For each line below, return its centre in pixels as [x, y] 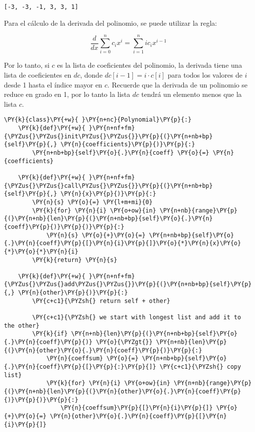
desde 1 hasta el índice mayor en [53, 84]
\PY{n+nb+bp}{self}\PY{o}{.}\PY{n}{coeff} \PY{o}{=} [121, 152]
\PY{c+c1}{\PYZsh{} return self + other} [101, 301]
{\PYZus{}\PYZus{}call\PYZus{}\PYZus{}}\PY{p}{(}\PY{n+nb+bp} [108, 186]
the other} [22, 325]
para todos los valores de [205, 74]
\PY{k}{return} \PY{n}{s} [75, 260]
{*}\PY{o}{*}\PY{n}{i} [41, 251]
